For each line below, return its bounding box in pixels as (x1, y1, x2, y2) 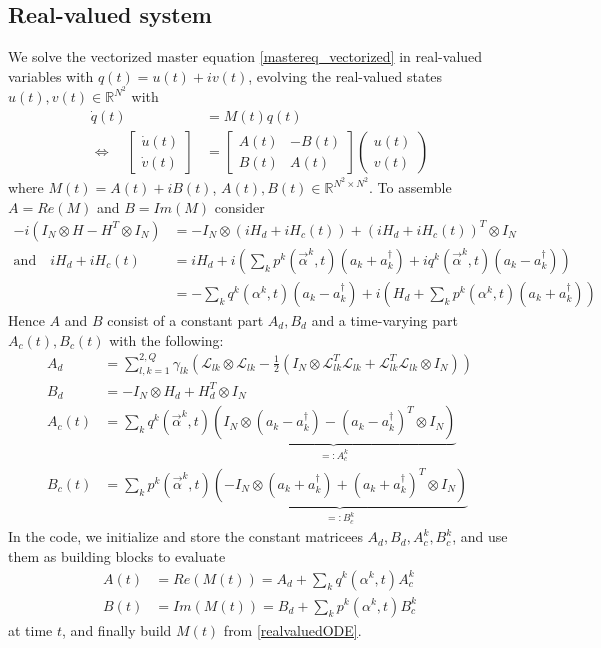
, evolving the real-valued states (248, 65, 443, 86)
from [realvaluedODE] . (223, 619, 362, 640)
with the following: (109, 329, 224, 350)
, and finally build (62, 619, 172, 640)
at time (8, 619, 53, 640)
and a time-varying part (311, 309, 458, 330)
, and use (452, 526, 508, 547)
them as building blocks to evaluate (8, 545, 226, 566)
